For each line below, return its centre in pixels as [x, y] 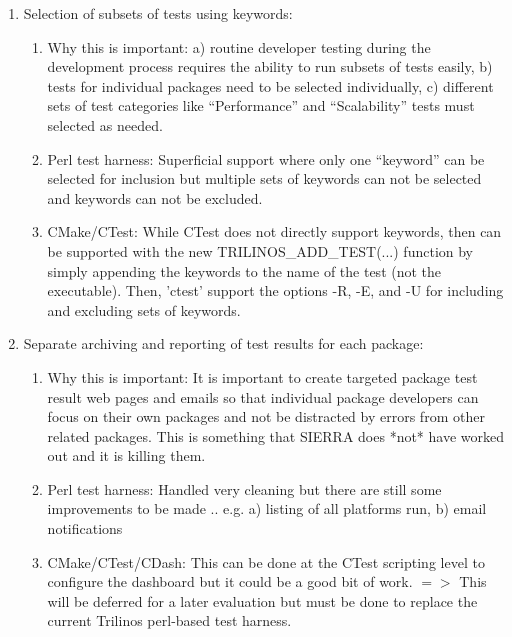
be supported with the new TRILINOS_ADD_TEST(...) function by [260, 250]
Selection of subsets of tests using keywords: [158, 13]
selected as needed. [105, 124]
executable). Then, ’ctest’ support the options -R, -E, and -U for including [275, 290]
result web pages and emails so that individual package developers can [263, 396]
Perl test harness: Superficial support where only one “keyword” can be [266, 158]
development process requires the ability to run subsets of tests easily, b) [270, 66]
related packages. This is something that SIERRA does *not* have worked [275, 435]
